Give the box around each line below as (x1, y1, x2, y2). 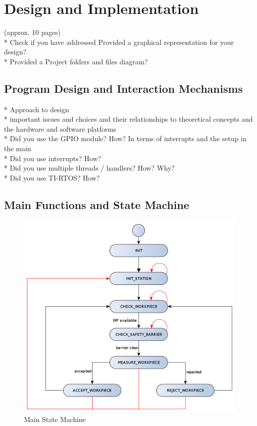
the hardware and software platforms (4, 123, 117, 134)
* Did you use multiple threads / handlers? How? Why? (4, 163, 175, 173)
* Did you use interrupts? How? (4, 153, 101, 163)
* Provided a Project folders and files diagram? (4, 56, 148, 66)
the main (4, 143, 31, 154)
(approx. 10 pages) (4, 27, 61, 37)
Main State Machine (24, 414, 86, 424)
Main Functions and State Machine (4, 197, 189, 212)
